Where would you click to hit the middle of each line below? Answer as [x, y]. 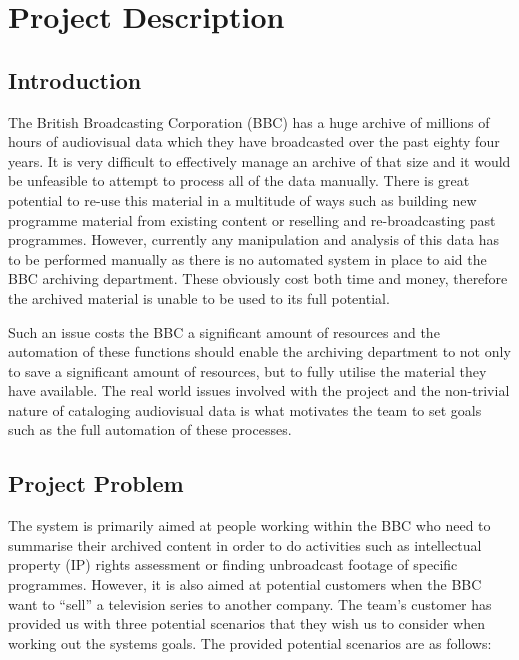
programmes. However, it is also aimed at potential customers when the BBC [245, 584]
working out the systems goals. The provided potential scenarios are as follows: [250, 642]
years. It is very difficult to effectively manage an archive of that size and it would [259, 160]
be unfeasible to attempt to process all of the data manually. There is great [239, 180]
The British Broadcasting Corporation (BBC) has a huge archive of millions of [249, 121]
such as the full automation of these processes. [150, 429]
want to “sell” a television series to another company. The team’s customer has [250, 603]
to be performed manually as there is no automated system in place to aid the [247, 258]
